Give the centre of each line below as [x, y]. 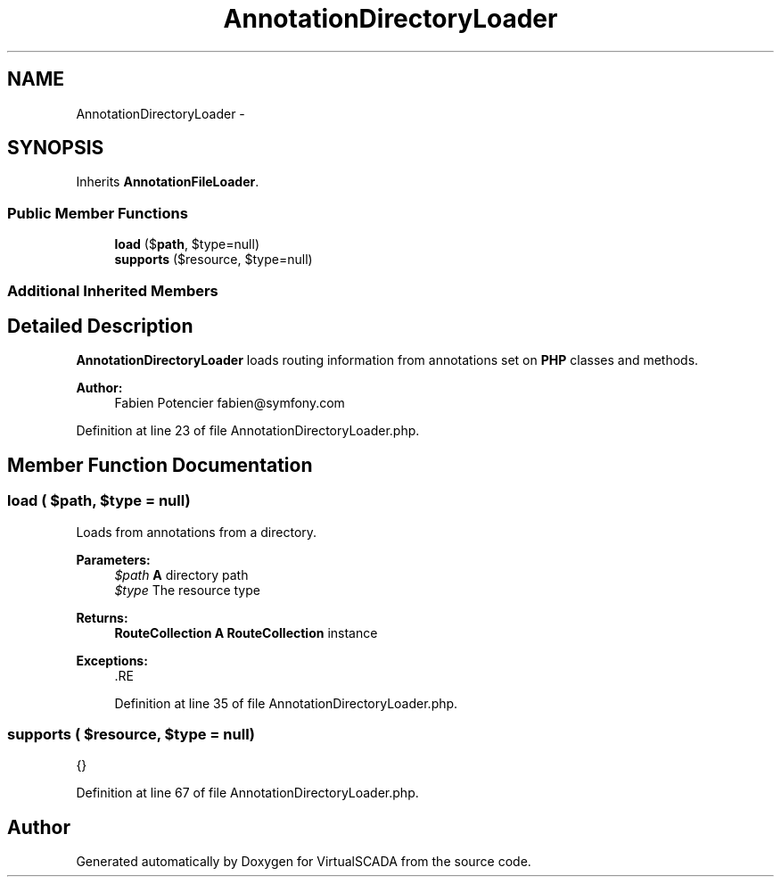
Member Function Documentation [160, 465]
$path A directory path [181, 574]
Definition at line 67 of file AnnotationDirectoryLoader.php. [247, 793]
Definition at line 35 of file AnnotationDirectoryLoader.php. [286, 703]
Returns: [102, 617]
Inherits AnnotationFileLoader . [168, 182]
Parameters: [113, 559]
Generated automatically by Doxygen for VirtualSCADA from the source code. [304, 862]
